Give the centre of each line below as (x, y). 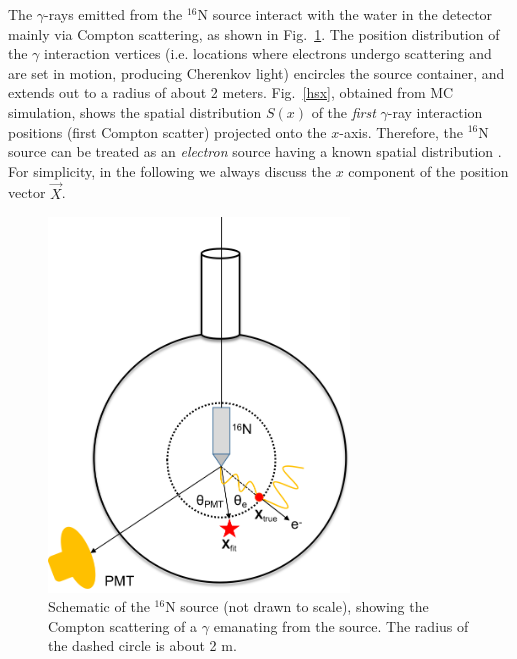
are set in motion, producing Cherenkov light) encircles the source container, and (256, 72)
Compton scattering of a (123, 625)
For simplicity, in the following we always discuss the (169, 170)
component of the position (428, 170)
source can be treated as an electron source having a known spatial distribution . (255, 151)
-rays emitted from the (113, 14)
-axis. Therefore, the (401, 131)
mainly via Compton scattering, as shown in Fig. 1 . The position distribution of (254, 33)
